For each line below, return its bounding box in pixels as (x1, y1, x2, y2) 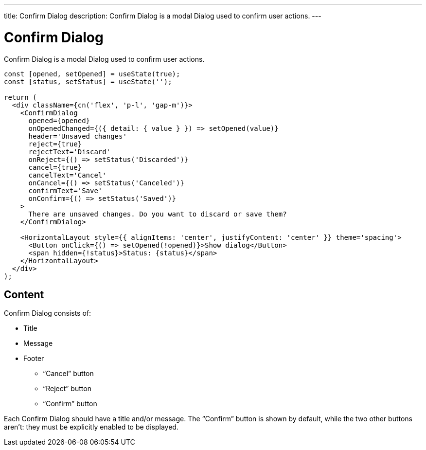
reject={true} (28, 140, 82, 148)
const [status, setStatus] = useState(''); (4, 77, 172, 86)
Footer (23, 354, 44, 363)
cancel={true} (28, 163, 82, 171)
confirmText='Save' (28, 186, 103, 195)
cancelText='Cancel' (28, 171, 106, 179)
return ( (4, 93, 37, 101)
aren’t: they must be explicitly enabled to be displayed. (4, 423, 178, 432)
